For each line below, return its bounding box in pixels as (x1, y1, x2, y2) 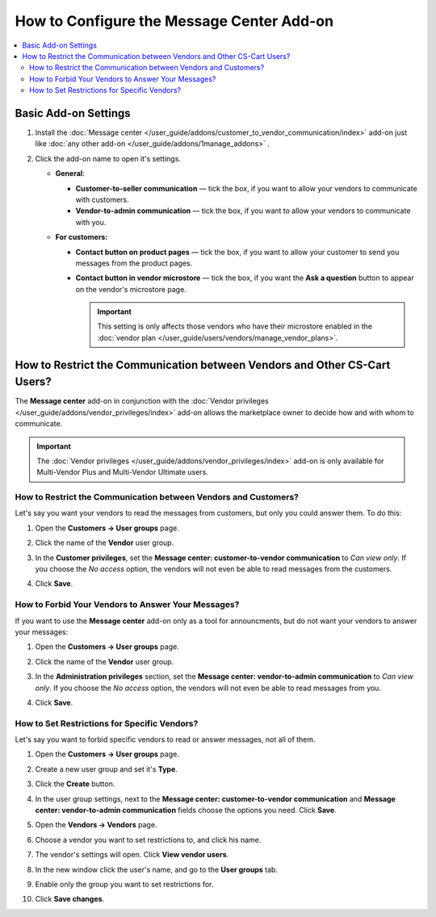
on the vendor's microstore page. (75, 284, 187, 294)
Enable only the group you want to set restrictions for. (35, 879, 214, 889)
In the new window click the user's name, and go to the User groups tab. (35, 865, 279, 874)
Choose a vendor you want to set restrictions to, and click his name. (35, 835, 262, 844)
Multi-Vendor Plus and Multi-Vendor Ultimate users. (36, 467, 209, 477)
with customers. (75, 195, 129, 204)
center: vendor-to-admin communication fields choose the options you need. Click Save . (35, 806, 337, 814)
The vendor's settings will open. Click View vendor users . (35, 850, 229, 860)
